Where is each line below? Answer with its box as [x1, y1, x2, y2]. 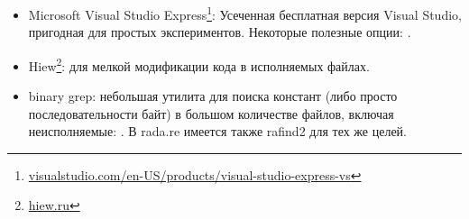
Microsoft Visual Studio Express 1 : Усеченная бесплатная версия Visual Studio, [28, 3, 462, 23]
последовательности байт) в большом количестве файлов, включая [28, 104, 394, 123]
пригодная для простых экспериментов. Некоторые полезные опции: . [28, 23, 411, 41]
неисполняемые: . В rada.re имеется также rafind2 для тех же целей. [28, 122, 407, 141]
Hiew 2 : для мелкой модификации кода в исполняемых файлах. [28, 53, 370, 75]
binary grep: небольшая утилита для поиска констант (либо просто [28, 87, 398, 105]
